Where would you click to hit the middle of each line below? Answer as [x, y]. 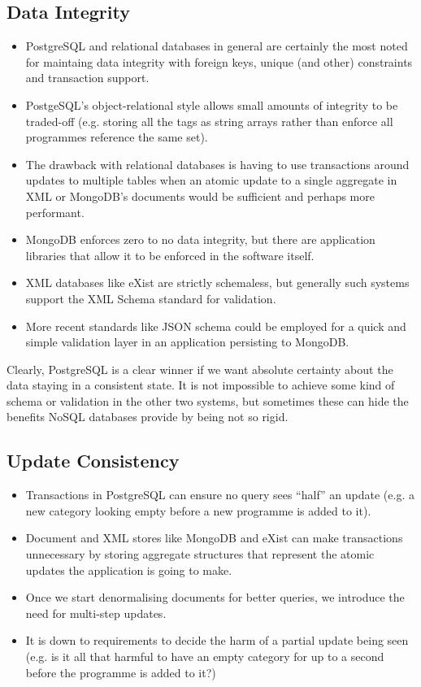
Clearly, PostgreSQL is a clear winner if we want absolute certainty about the [200, 369]
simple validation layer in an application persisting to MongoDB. [187, 342]
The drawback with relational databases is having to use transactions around [217, 164]
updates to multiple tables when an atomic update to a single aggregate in [211, 180]
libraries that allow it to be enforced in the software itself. [170, 255]
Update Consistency [93, 461]
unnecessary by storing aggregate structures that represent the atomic [200, 554]
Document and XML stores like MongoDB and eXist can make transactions [214, 538]
